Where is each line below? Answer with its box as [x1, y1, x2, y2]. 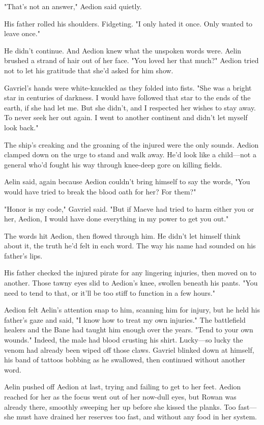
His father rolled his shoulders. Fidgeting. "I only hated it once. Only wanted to [4, 18, 253, 29]
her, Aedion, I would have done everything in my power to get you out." [4, 213, 229, 224]
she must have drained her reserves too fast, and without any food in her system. [4, 411, 257, 422]
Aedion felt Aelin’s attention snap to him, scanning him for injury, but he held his [4, 304, 260, 315]
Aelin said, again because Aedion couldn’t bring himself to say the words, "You [4, 176, 250, 187]
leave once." [4, 28, 40, 39]
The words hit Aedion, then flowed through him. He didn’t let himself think [4, 230, 241, 241]
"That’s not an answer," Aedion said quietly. [4, 1, 142, 11]
